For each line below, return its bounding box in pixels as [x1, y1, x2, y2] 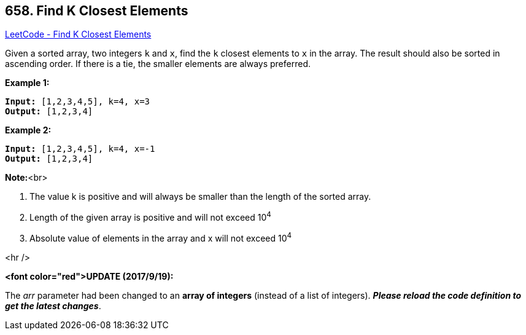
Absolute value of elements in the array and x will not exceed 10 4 [29, 231, 292, 243]
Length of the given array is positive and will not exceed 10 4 [29, 210, 271, 223]
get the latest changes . [5, 300, 101, 311]
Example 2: [5, 125, 52, 136]
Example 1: [5, 77, 50, 89]
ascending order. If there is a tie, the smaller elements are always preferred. [5, 58, 311, 69]
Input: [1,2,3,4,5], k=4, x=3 [5, 97, 150, 107]
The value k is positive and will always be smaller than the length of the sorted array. [29, 191, 371, 202]
